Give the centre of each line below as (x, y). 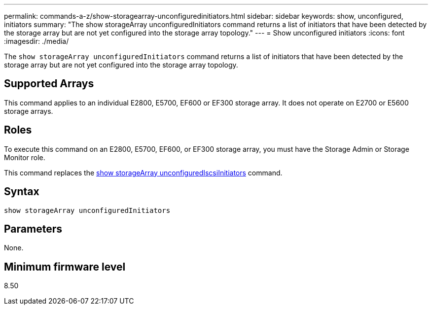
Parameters (33, 229)
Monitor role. (25, 157)
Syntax (22, 192)
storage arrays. (29, 111)
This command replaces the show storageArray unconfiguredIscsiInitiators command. (143, 172)
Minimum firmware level (65, 267)
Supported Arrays (49, 84)
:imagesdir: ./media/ (36, 41)
